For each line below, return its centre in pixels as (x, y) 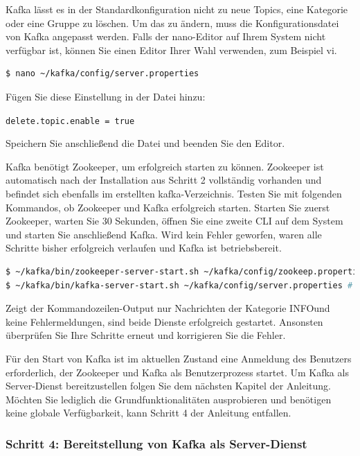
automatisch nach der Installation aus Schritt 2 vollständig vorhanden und (164, 180)
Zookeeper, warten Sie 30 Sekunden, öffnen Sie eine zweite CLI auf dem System (174, 221)
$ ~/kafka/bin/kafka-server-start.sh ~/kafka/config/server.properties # (179, 285)
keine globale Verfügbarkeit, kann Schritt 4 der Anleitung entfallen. (148, 413)
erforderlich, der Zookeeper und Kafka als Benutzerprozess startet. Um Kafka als (177, 372)
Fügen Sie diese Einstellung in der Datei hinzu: (106, 96)
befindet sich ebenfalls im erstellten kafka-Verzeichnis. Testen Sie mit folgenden (174, 193)
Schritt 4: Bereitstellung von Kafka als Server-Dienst (156, 443)
